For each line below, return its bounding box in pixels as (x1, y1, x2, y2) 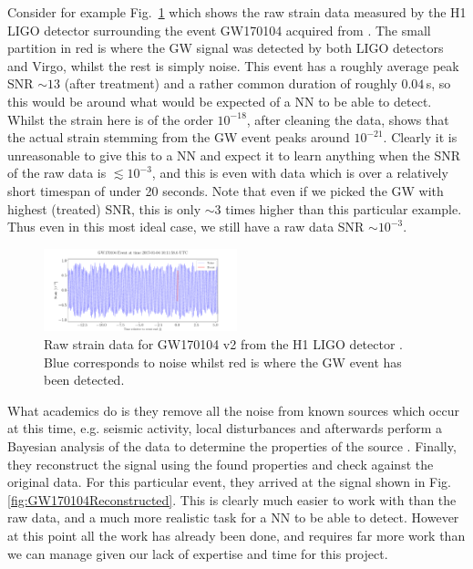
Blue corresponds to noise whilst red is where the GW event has (44, 352, 402, 371)
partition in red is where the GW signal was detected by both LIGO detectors (7, 38, 444, 57)
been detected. (44, 370, 125, 389)
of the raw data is (7, 163, 107, 182)
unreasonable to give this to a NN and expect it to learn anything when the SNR (7, 145, 461, 164)
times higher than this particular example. (225, 199, 462, 218)
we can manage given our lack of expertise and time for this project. (7, 543, 388, 563)
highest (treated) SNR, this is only (7, 199, 201, 218)
